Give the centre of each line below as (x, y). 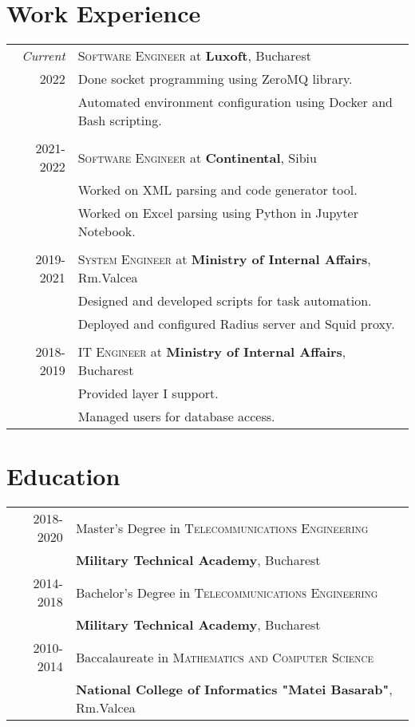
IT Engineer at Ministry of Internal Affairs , (212, 352)
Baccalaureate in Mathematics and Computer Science (224, 657)
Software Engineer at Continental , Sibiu (197, 157)
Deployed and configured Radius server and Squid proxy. (236, 324)
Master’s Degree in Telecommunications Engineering (222, 527)
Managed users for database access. (176, 417)
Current (43, 56)
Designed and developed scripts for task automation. (225, 301)
